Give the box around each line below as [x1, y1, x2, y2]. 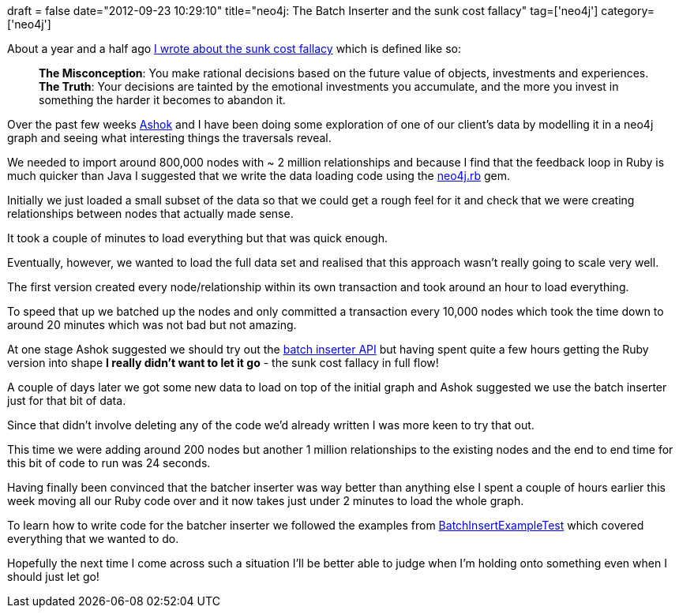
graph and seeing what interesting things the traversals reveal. [7, 131, 332, 144]
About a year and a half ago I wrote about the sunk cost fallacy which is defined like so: [7, 42, 462, 55]
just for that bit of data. [7, 394, 126, 407]
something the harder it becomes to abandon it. [39, 93, 286, 107]
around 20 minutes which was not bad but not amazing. [7, 318, 297, 331]
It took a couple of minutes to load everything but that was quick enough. [7, 231, 388, 245]
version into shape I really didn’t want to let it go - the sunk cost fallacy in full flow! [7, 356, 439, 369]
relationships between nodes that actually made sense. [7, 207, 294, 220]
